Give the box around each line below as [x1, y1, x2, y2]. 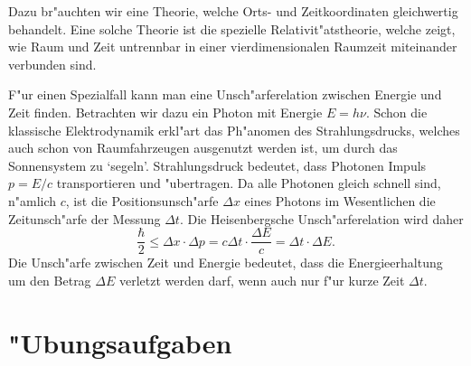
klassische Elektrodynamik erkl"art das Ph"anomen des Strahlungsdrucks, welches [8, 120, 460, 139]
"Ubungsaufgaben [8, 324, 232, 361]
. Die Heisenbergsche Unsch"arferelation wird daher [179, 209, 464, 228]
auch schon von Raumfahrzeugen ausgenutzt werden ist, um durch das [8, 138, 398, 157]
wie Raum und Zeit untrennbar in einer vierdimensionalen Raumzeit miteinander [8, 37, 457, 56]
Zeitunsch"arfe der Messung [8, 209, 161, 228]
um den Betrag [8, 270, 91, 289]
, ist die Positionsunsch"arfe [65, 191, 219, 210]
